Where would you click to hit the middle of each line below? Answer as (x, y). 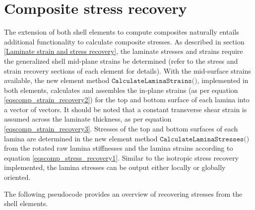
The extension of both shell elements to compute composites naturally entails (122, 32)
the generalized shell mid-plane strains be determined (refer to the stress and (121, 61)
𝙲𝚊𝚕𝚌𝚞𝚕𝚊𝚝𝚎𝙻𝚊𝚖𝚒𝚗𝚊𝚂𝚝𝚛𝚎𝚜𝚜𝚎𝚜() (205, 139)
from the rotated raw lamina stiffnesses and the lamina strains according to (119, 148)
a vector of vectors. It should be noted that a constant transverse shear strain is (126, 109)
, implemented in (223, 80)
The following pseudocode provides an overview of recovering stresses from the (123, 193)
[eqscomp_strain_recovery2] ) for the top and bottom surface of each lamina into (127, 100)
